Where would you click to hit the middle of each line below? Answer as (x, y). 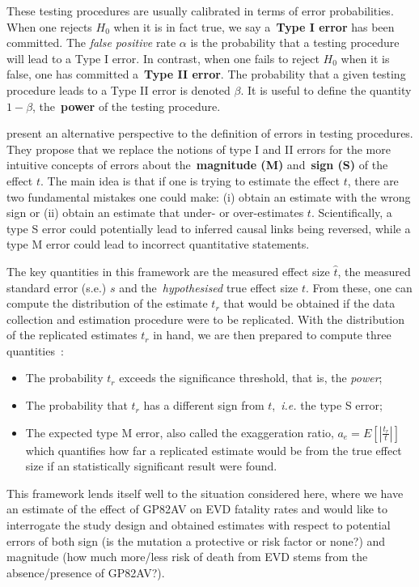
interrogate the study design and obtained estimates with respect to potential (199, 525)
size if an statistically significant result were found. (151, 466)
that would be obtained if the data (309, 303)
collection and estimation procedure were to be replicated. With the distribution (205, 319)
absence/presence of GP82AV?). (86, 572)
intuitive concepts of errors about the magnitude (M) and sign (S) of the (197, 165)
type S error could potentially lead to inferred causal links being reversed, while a (209, 228)
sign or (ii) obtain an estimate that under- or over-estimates (155, 213)
